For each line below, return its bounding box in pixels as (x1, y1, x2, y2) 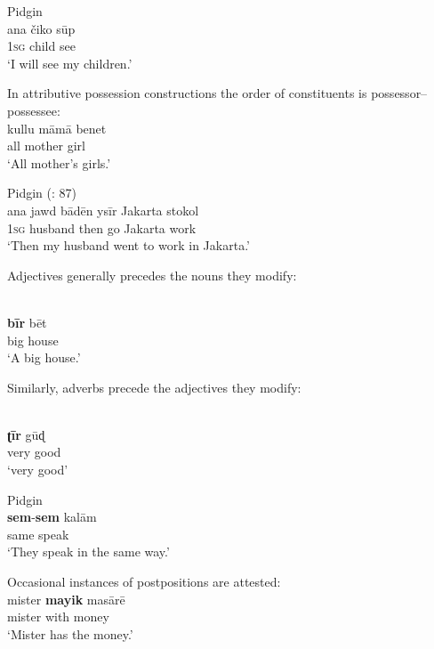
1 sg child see (7, 37, 76, 55)
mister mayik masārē (7, 589, 125, 608)
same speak (7, 524, 69, 543)
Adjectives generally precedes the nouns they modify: (7, 265, 297, 284)
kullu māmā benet (7, 118, 107, 137)
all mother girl (7, 136, 85, 155)
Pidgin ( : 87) (7, 183, 76, 202)
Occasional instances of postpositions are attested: (7, 572, 281, 591)
